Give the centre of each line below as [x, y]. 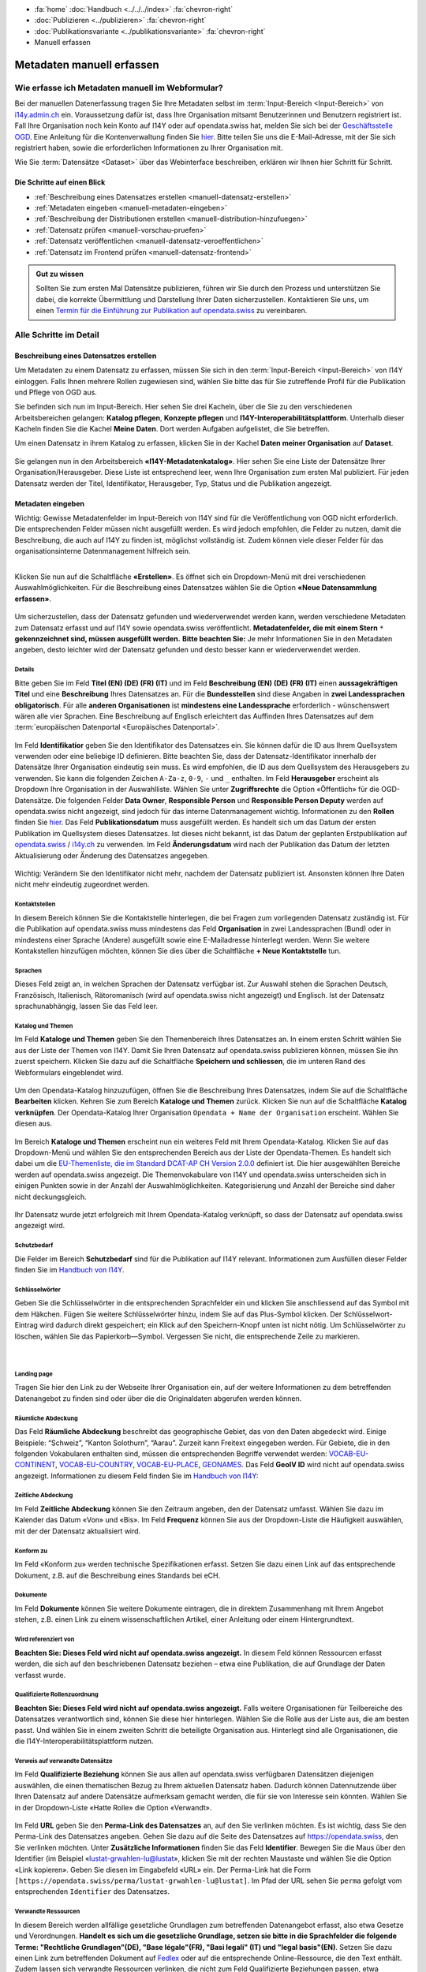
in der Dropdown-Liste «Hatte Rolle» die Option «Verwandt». [113, 1807]
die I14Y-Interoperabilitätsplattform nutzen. [84, 1741]
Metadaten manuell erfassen [87, 64]
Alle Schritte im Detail [57, 334]
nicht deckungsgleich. [50, 1197]
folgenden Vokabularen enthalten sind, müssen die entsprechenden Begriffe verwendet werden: [171, 1453]
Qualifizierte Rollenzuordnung [56, 1695]
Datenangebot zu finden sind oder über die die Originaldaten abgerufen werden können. [158, 1398]
